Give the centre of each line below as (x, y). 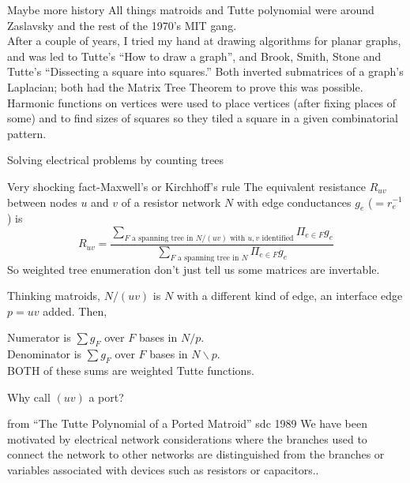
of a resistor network (171, 202)
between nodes (42, 202)
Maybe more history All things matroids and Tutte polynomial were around (191, 9)
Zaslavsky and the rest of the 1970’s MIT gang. (122, 25)
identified (278, 238)
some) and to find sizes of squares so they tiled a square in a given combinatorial (203, 118)
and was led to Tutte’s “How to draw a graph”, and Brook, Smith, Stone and (194, 56)
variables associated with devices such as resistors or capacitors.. (163, 469)
